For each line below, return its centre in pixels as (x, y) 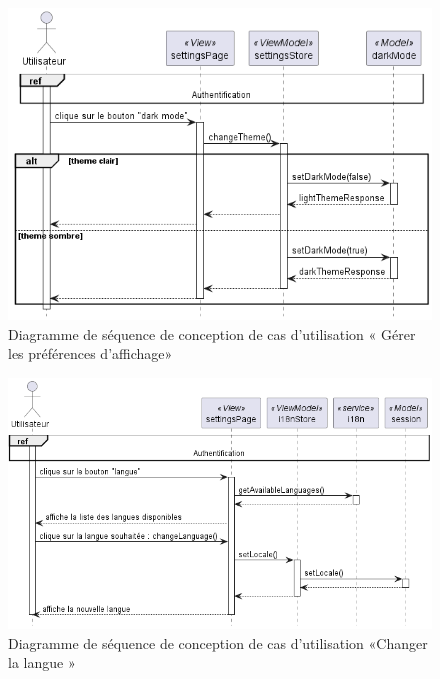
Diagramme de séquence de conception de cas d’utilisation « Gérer (212, 333)
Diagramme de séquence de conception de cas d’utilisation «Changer (218, 642)
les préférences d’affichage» (90, 353)
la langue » (42, 662)
